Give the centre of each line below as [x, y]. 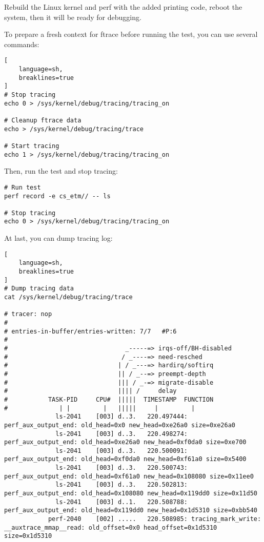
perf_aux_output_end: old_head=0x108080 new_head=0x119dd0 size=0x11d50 [131, 494]
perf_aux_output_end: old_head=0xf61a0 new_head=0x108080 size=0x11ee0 [129, 476]
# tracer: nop [28, 314]
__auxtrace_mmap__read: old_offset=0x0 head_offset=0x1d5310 [111, 527]
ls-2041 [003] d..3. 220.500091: [121, 451]
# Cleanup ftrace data [43, 120]
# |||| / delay [90, 391]
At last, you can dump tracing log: [58, 238]
